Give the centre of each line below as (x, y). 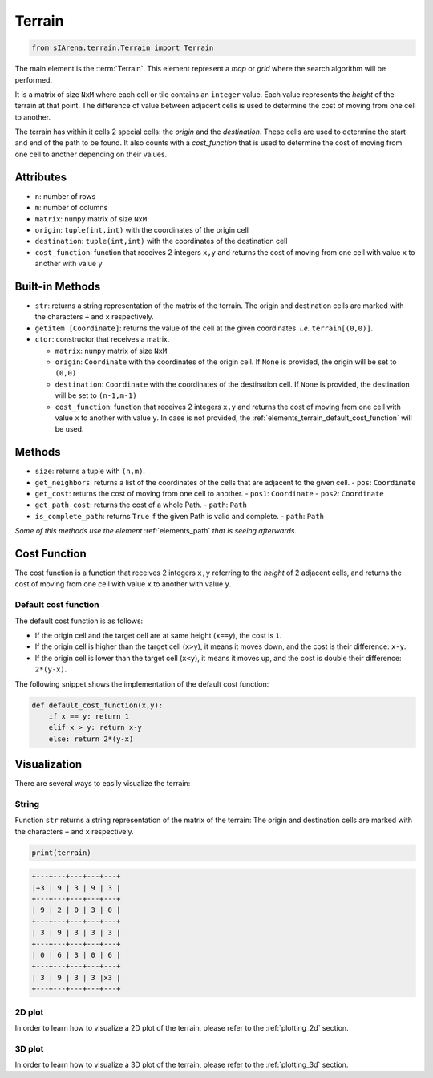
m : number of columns (71, 208)
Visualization (49, 765)
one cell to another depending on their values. (91, 154)
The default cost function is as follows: (79, 621)
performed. (33, 79)
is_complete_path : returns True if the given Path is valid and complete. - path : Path (180, 516)
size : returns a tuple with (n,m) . (90, 471)
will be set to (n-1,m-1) (96, 395)
